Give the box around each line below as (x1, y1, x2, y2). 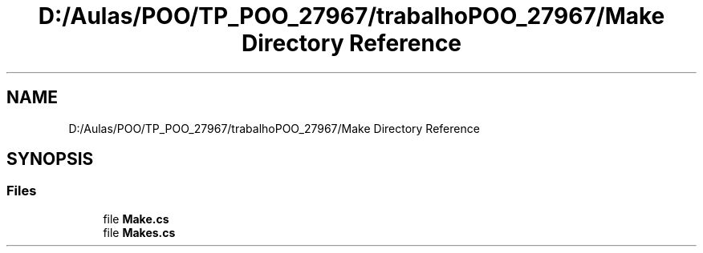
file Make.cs (103, 211, 169, 226)
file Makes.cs (103, 225, 176, 239)
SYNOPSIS (6, 149, 94, 170)
